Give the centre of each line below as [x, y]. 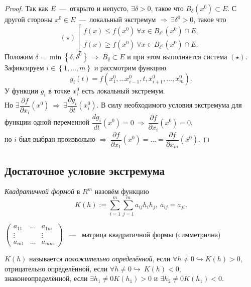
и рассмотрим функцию [130, 67]
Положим [19, 56]
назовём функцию [122, 191]
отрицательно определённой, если [56, 268]
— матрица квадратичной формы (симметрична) [145, 234]
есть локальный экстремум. [123, 91]
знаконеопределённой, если [46, 278]
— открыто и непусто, [94, 8]
